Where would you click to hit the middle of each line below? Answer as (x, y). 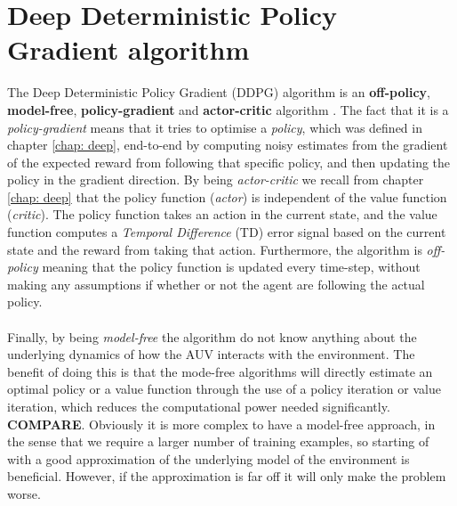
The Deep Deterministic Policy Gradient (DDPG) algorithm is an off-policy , (219, 92)
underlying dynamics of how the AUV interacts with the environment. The (211, 354)
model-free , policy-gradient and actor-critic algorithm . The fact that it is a (228, 109)
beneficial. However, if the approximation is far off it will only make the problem (227, 476)
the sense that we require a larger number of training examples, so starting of (218, 441)
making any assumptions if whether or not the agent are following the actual (216, 284)
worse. (24, 493)
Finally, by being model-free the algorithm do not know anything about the (212, 336)
